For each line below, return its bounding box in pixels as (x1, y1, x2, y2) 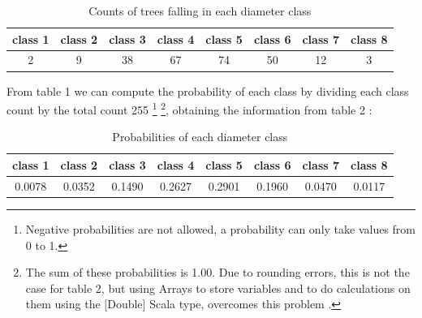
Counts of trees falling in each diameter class (88, 2, 312, 19)
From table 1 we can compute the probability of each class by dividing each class (6, 82, 409, 99)
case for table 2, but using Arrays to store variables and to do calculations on (25, 279, 411, 296)
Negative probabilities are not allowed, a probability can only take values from (25, 220, 416, 237)
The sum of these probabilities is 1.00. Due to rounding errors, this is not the (25, 264, 410, 281)
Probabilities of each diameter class (112, 128, 288, 145)
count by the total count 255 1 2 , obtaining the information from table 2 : (6, 99, 372, 118)
